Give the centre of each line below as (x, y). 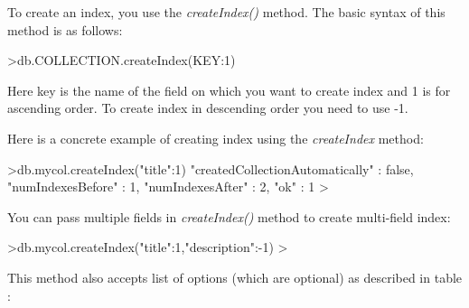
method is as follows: (65, 29)
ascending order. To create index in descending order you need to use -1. (208, 108)
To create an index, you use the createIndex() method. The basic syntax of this (226, 12)
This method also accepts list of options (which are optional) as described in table (235, 277)
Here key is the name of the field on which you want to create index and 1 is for (229, 90)
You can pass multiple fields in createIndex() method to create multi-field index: (229, 216)
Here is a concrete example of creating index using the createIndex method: (216, 138)
